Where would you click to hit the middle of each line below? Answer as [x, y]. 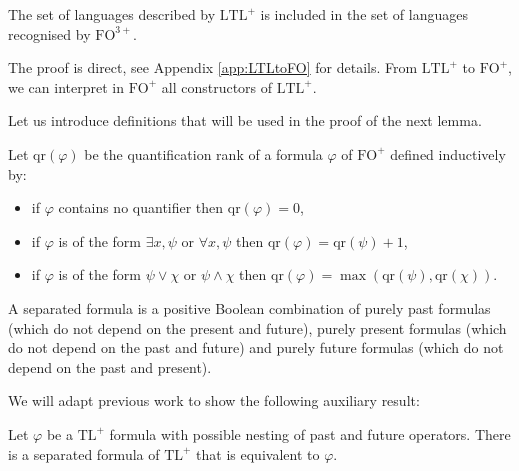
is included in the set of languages [364, 14]
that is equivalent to [258, 453]
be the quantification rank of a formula [203, 153]
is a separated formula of [84, 453]
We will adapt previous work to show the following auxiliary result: [214, 400]
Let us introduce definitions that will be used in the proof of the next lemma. [245, 120]
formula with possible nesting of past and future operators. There [310, 433]
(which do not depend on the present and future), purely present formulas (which [257, 327]
